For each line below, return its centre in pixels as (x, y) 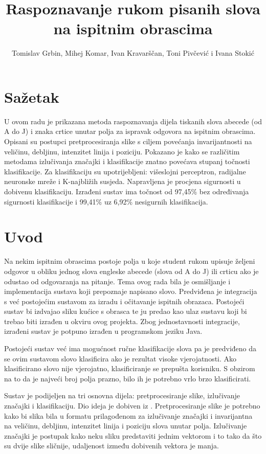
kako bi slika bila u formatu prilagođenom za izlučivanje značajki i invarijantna (128, 415)
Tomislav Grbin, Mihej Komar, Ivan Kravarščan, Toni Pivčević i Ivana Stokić (133, 53)
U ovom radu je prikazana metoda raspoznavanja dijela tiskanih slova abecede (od (133, 121)
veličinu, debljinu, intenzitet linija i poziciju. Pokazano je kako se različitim (122, 151)
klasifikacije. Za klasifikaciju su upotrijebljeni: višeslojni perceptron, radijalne (125, 171)
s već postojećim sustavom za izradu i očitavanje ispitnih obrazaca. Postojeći (124, 301)
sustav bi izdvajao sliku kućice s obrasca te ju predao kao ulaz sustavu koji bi (126, 311)
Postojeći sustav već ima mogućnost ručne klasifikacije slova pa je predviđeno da (130, 348)
